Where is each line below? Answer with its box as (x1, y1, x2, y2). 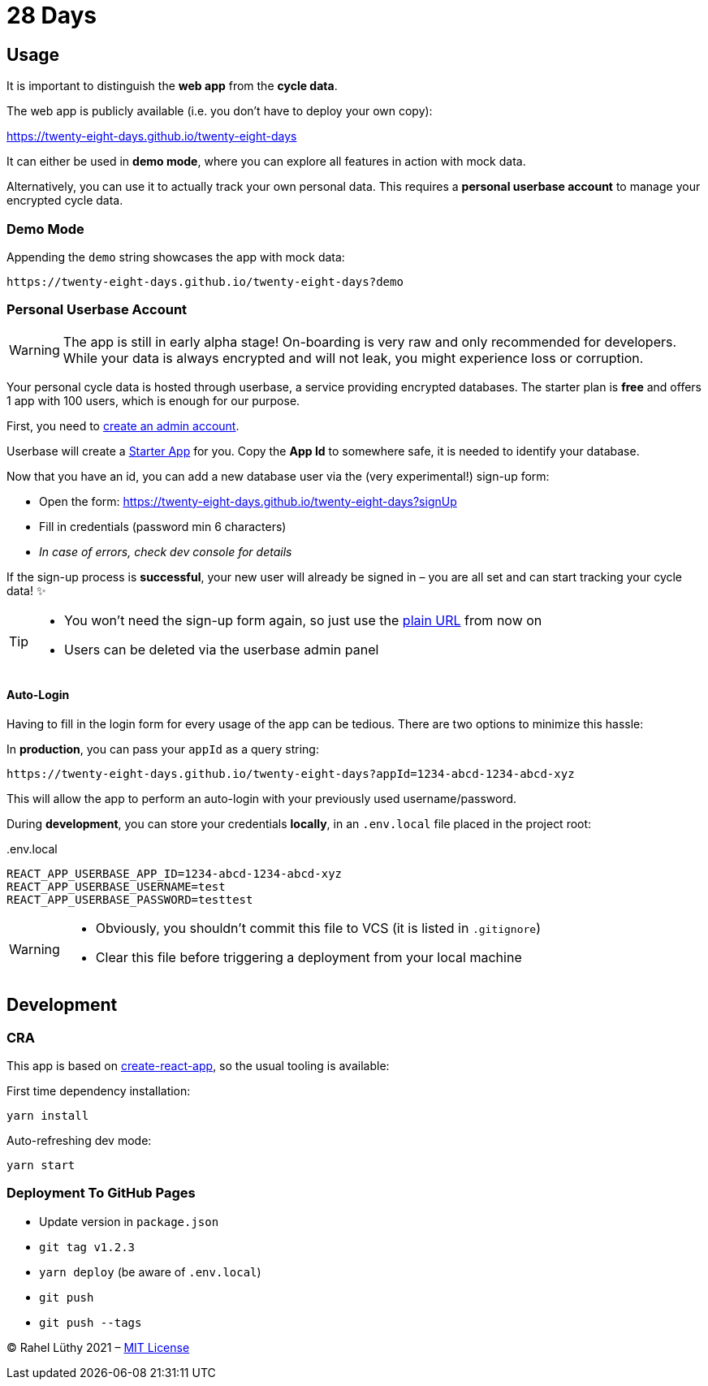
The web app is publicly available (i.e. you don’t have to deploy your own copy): (6, 104, 433, 119)
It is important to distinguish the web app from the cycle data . (6, 79, 338, 93)
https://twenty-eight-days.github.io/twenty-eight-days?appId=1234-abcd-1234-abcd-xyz (6, 766, 575, 780)
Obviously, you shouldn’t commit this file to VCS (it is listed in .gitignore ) (95, 919, 542, 936)
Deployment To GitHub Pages (6, 1185, 196, 1202)
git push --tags (39, 1315, 142, 1329)
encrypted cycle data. (6, 193, 123, 208)
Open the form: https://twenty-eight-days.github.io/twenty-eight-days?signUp (39, 494, 457, 508)
